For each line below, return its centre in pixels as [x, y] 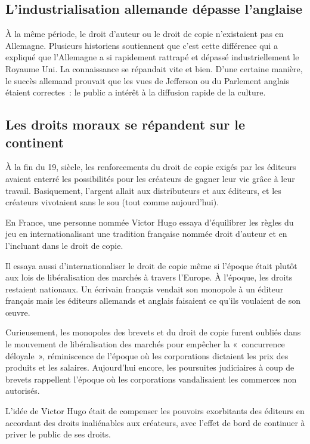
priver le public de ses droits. [58, 434]
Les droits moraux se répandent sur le [125, 124]
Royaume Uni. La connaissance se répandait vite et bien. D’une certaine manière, [154, 68]
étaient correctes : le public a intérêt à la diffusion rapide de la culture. [136, 92]
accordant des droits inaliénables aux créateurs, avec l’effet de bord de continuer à [155, 422]
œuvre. [18, 312]
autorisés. [23, 391]
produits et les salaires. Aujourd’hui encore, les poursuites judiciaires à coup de [150, 367]
